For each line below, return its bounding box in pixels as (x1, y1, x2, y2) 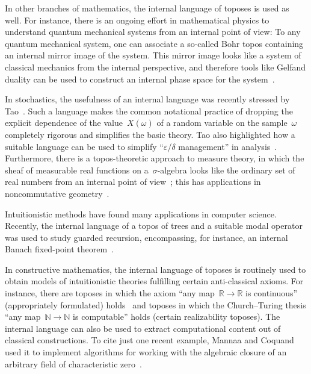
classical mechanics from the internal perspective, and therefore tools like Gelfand (5, 60, 306, 73)
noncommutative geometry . (5, 187, 109, 199)
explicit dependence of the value (5, 116, 123, 129)
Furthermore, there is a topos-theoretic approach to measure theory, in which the (5, 152, 304, 164)
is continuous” (245, 287, 298, 299)
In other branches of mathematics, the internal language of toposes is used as (5, 2, 289, 14)
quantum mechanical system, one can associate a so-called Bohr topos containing (5, 37, 304, 49)
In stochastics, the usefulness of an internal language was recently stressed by (5, 93, 290, 105)
